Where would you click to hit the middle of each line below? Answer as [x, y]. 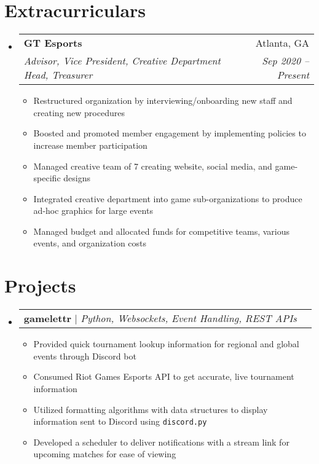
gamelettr [48, 318]
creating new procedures [79, 112]
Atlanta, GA [282, 43]
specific [47, 178]
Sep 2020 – [286, 61]
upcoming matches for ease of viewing [105, 454]
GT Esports [53, 43]
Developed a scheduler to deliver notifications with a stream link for [161, 442]
